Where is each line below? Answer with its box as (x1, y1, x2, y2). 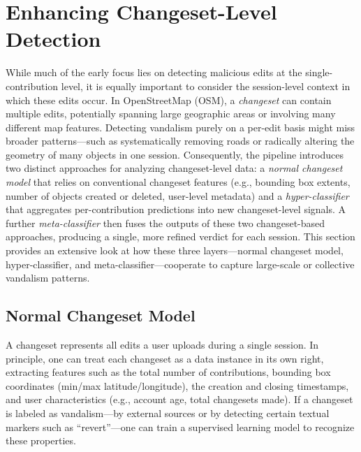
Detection (6, 24, 101, 53)
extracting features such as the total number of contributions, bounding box (6, 365, 331, 379)
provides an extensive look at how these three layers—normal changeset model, (6, 243, 344, 258)
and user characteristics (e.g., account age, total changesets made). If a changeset (6, 392, 353, 407)
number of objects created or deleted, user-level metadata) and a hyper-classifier (6, 188, 349, 203)
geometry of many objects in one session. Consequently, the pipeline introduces (6, 147, 344, 161)
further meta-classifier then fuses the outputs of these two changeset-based (6, 215, 325, 230)
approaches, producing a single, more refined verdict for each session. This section (6, 229, 355, 244)
